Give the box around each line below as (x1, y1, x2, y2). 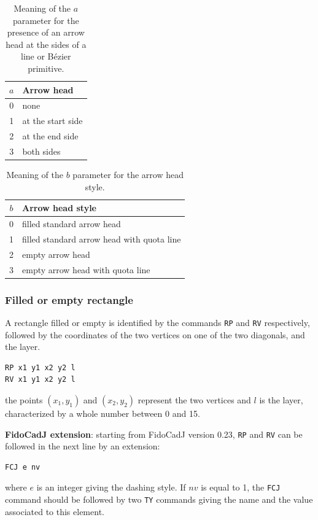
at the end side (22, 130, 79, 142)
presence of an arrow (7, 26, 85, 39)
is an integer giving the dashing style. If (36, 481, 186, 494)
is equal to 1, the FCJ (201, 481, 281, 494)
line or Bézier (21, 50, 71, 63)
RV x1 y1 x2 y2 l (5, 375, 76, 384)
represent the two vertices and (138, 393, 251, 406)
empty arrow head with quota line (22, 263, 150, 276)
